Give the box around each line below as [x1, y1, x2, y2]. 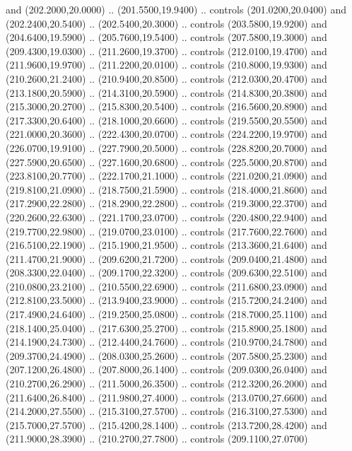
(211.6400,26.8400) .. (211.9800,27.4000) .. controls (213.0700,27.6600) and [6, 389, 327, 404]
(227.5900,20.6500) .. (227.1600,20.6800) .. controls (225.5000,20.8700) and [6, 154, 327, 169]
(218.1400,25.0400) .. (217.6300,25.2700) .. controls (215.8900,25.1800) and [6, 320, 327, 335]
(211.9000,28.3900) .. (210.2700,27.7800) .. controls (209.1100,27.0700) [6, 431, 308, 446]
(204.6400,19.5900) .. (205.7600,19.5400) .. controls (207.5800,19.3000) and [6, 30, 327, 45]
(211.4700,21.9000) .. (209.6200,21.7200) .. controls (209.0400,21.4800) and [6, 251, 327, 266]
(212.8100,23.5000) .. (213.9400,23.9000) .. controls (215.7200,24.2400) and [6, 293, 327, 307]
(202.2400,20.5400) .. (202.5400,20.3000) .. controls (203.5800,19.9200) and [6, 16, 327, 30]
